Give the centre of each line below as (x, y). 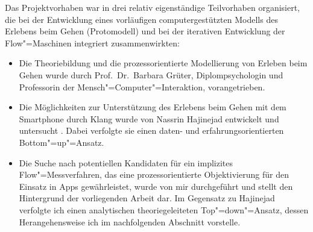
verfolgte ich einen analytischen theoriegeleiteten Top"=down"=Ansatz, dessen (164, 209)
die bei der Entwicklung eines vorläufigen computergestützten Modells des (141, 19)
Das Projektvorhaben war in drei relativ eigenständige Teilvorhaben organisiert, (153, 7)
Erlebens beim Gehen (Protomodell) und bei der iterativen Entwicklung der (145, 31)
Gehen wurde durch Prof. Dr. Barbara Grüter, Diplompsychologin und (151, 74)
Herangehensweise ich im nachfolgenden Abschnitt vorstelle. (130, 221)
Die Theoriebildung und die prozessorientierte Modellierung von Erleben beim (163, 63)
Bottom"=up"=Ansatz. (62, 142)
